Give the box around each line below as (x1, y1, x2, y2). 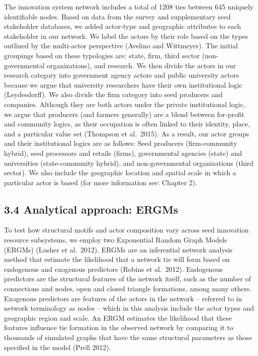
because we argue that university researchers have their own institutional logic (4, 79, 243, 90)
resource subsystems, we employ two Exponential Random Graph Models (4, 235, 227, 245)
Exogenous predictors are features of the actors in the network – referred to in (4, 293, 242, 303)
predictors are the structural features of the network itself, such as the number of (4, 273, 251, 284)
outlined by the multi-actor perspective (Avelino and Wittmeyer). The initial (4, 40, 238, 51)
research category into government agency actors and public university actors (4, 70, 239, 80)
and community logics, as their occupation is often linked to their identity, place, (4, 119, 250, 129)
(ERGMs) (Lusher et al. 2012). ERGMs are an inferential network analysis (4, 244, 233, 254)
